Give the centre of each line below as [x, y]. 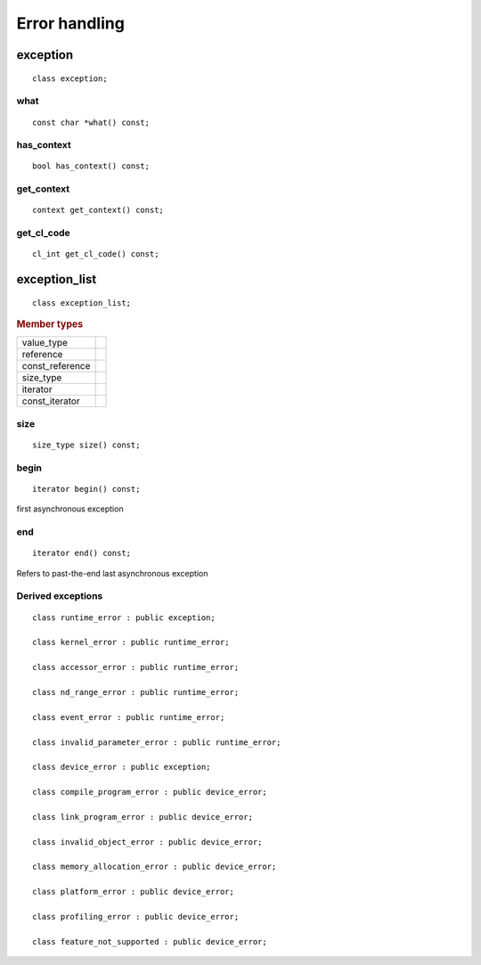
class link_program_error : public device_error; [143, 817]
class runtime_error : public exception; [124, 617]
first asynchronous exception [70, 509]
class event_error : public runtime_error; [129, 717]
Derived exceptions [60, 596]
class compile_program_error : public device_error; [150, 792]
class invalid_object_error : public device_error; [147, 842]
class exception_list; [82, 303]
